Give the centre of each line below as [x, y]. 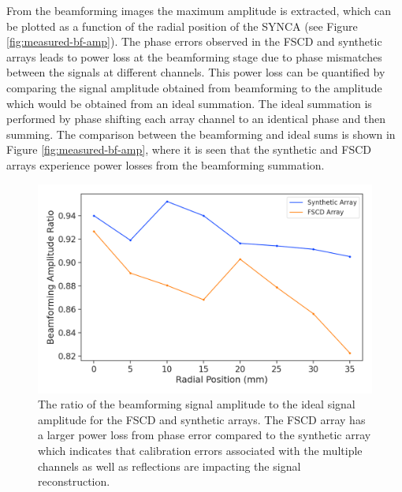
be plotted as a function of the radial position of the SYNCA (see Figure [182, 26]
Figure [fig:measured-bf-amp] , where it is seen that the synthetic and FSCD [189, 149]
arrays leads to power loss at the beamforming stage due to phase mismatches [194, 56]
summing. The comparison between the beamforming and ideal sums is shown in [201, 134]
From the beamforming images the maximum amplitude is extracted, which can [199, 10]
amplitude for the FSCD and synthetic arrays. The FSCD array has [202, 419]
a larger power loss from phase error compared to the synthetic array [205, 435]
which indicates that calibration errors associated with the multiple [200, 450]
